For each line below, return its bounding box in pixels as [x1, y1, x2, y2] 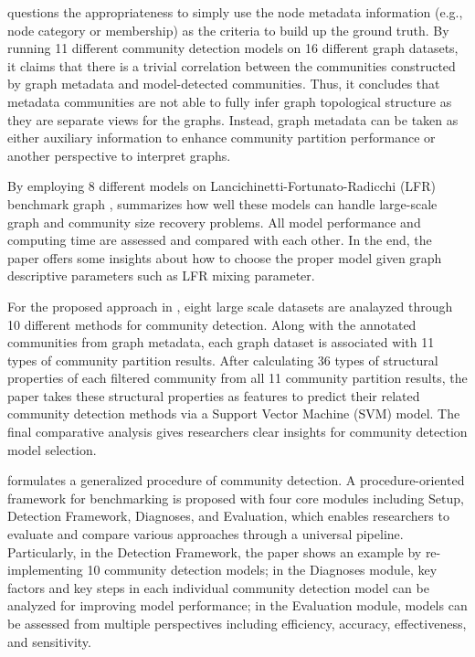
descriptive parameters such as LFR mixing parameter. [7, 266, 315, 285]
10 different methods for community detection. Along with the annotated [7, 314, 417, 334]
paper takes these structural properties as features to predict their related [7, 386, 420, 405]
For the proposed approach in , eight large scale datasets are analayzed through [7, 296, 453, 315]
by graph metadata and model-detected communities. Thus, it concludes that [7, 74, 440, 93]
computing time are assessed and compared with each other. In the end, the [7, 230, 432, 249]
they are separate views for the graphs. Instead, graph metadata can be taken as [7, 110, 459, 129]
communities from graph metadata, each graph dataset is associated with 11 [7, 333, 435, 352]
